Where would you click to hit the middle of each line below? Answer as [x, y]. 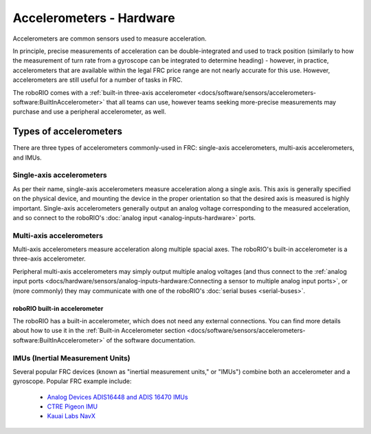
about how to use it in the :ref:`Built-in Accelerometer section [99, 331]
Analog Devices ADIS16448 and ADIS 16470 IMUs [117, 397]
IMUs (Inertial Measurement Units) [71, 358]
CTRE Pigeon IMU [72, 406]
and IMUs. [27, 158]
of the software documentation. [151, 340]
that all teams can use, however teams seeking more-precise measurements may [221, 102]
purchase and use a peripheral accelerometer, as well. [89, 112]
